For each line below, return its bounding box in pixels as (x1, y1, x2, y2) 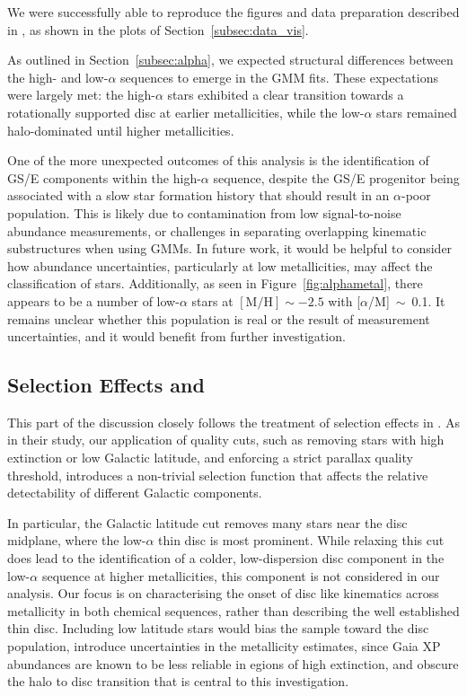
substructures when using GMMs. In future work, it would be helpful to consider (7, 239, 453, 258)
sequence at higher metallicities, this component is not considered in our (41, 566, 440, 585)
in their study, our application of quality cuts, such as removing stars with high (7, 430, 445, 449)
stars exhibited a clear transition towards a (167, 85, 404, 104)
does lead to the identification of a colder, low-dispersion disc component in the (7, 549, 445, 568)
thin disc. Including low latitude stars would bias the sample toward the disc (7, 619, 429, 638)
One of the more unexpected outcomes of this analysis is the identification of (7, 151, 429, 170)
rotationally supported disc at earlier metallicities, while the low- (7, 102, 365, 121)
